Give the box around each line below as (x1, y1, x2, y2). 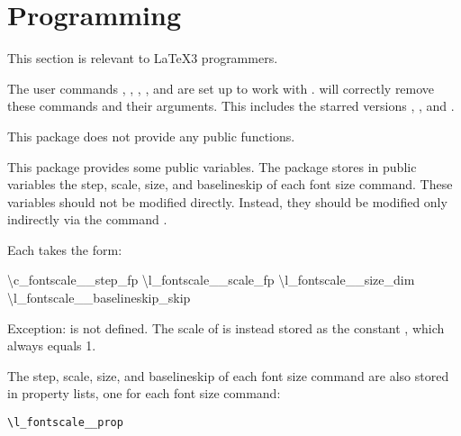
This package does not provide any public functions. (7, 126, 295, 145)
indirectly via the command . (7, 210, 167, 229)
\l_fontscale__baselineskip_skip (7, 288, 191, 307)
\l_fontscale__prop (7, 416, 123, 430)
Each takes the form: (7, 240, 122, 259)
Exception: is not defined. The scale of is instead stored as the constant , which (7, 318, 445, 337)
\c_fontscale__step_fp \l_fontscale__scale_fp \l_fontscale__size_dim (7, 270, 415, 289)
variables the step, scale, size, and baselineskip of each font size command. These (7, 175, 453, 194)
